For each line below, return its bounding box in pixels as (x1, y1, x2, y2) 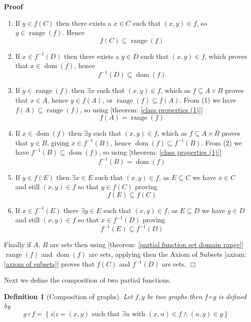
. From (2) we (201, 137, 242, 147)
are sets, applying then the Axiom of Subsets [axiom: (88, 249, 247, 259)
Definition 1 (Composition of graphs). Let (4, 291, 133, 301)
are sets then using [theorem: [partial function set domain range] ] (50, 239, 244, 250)
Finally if (4, 239, 31, 250)
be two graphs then (147, 291, 202, 301)
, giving (47, 137, 69, 147)
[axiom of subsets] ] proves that (4, 258, 95, 268)
